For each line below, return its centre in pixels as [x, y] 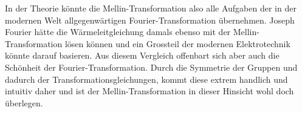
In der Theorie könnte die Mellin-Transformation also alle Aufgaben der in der [151, 8]
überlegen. [24, 102]
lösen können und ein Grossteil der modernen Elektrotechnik [177, 43]
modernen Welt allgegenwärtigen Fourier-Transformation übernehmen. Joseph [150, 20]
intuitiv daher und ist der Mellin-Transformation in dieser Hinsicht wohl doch [149, 91]
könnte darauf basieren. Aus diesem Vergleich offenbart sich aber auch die [142, 55]
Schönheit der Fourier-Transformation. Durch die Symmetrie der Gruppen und [151, 67]
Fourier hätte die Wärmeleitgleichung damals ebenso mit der [118, 32]
